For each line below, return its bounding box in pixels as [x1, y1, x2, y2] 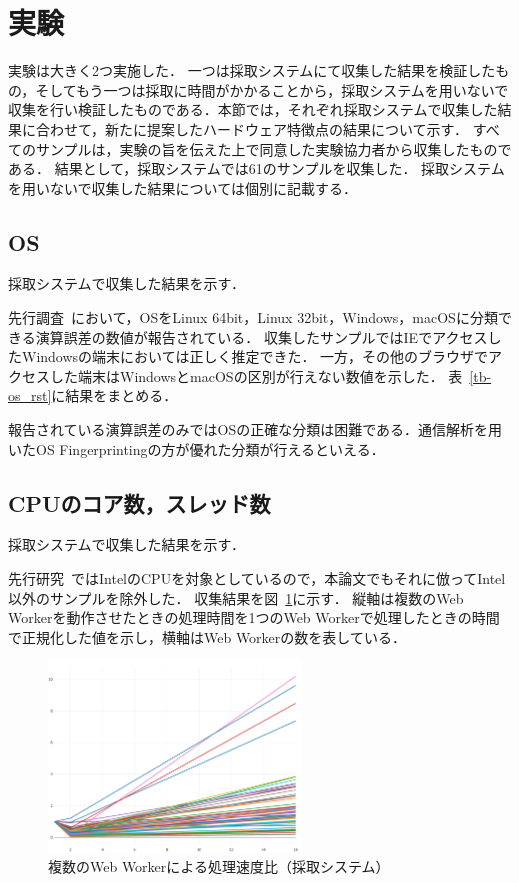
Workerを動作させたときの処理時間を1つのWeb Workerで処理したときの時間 [8, 607, 500, 628]
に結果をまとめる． [51, 385, 178, 406]
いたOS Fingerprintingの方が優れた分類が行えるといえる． [8, 438, 385, 459]
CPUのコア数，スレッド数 [8, 487, 271, 518]
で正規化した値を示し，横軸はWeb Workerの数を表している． [8, 626, 406, 647]
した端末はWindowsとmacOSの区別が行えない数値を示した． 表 [49, 365, 463, 386]
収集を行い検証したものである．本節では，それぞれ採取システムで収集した [8, 99, 498, 120]
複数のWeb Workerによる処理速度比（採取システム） [48, 855, 390, 876]
